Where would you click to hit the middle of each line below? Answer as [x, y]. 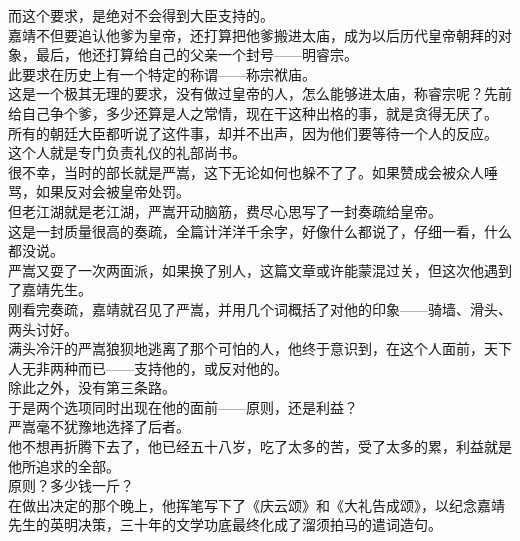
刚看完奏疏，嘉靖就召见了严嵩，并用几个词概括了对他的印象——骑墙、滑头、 [260, 308]
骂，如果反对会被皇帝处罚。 [99, 191]
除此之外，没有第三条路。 [92, 387]
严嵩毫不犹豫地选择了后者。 [99, 426]
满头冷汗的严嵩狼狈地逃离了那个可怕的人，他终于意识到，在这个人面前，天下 [260, 348]
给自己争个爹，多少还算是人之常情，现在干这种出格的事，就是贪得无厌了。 [253, 112]
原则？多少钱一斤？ [71, 485]
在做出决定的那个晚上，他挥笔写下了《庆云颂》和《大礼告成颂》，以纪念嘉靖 [256, 504]
